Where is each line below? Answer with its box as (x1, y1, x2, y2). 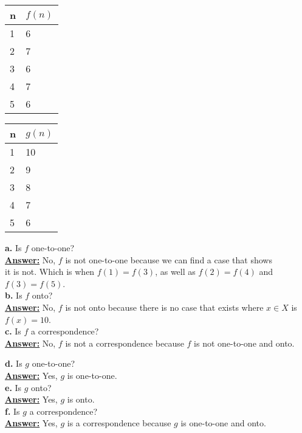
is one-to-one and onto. (180, 417, 266, 429)
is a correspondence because (67, 417, 171, 429)
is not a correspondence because (65, 336, 184, 349)
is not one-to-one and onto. (194, 336, 295, 349)
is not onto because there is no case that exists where (65, 300, 264, 313)
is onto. (67, 393, 95, 406)
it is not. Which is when (5, 265, 95, 278)
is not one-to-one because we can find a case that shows (65, 253, 272, 266)
